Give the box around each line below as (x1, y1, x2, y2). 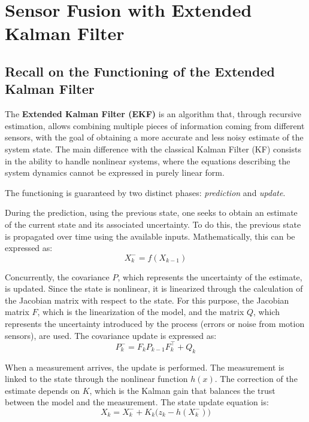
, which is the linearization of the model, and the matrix (37, 305, 244, 318)
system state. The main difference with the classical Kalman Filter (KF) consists (5, 142, 301, 155)
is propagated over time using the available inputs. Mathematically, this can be (5, 230, 295, 242)
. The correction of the (214, 372, 298, 385)
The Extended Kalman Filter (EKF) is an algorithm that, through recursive (5, 108, 302, 120)
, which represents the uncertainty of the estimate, (117, 270, 302, 283)
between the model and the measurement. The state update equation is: (5, 396, 269, 408)
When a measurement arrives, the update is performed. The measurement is (5, 360, 284, 373)
